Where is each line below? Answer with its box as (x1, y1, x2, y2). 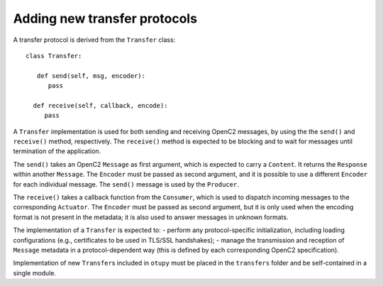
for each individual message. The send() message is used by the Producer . (13, 180, 239, 188)
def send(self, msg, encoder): (36, 72, 145, 79)
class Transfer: (26, 52, 82, 60)
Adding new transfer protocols (13, 11, 198, 26)
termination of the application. (13, 147, 101, 155)
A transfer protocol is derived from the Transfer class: (13, 35, 176, 44)
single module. (13, 268, 57, 277)
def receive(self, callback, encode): (33, 101, 168, 109)
